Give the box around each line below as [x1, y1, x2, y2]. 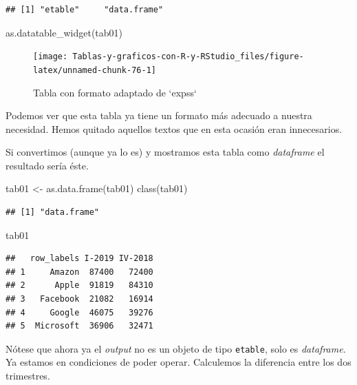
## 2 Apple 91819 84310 [6, 280, 153, 291]
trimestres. [6, 368, 50, 383]
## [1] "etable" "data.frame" [6, 5, 164, 14]
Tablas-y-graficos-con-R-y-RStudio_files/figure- [72, 52, 304, 62]
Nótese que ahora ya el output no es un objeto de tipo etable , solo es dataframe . [6, 341, 346, 355]
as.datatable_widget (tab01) [6, 25, 123, 39]
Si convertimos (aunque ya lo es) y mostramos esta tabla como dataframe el [6, 145, 325, 159]
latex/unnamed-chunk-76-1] [33, 65, 156, 75]
